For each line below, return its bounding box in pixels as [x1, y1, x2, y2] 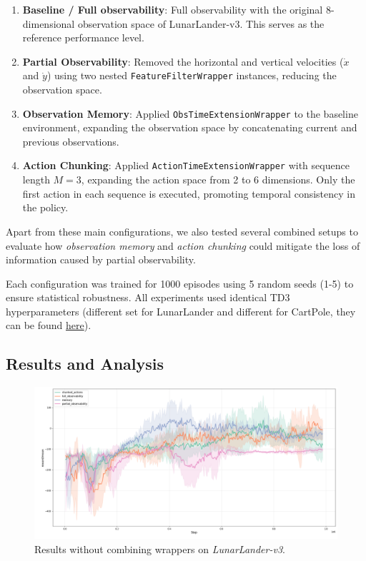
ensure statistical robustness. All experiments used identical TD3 [6, 290, 290, 305]
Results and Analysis [6, 353, 164, 375]
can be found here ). [6, 318, 91, 333]
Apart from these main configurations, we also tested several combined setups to [6, 223, 358, 238]
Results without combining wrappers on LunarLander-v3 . [34, 541, 285, 556]
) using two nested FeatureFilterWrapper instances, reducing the [46, 68, 337, 83]
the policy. [22, 200, 69, 215]
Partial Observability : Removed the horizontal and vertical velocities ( [22, 54, 344, 69]
